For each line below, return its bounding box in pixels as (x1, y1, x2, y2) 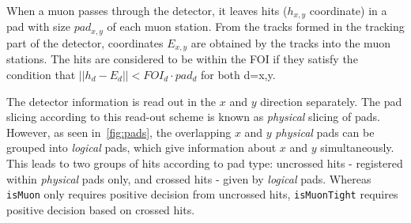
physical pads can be (275, 123, 375, 140)
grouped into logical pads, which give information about (6, 139, 277, 156)
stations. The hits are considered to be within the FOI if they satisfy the (6, 51, 358, 67)
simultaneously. (320, 139, 394, 156)
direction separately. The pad (260, 93, 402, 109)
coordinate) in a (309, 2, 387, 18)
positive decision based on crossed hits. (6, 201, 195, 217)
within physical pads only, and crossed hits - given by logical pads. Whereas (6, 170, 371, 187)
